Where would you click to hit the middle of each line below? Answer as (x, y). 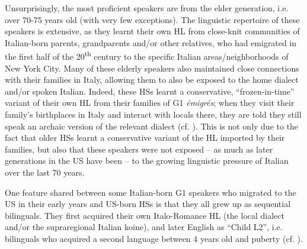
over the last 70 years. (45, 172)
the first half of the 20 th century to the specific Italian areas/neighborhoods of (147, 56)
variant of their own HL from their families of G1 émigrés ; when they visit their (150, 103)
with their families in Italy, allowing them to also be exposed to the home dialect (152, 80)
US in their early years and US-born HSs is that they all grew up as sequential (148, 204)
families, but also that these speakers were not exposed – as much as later (139, 149)
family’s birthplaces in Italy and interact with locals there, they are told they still (153, 114)
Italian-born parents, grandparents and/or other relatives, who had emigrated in (151, 42)
